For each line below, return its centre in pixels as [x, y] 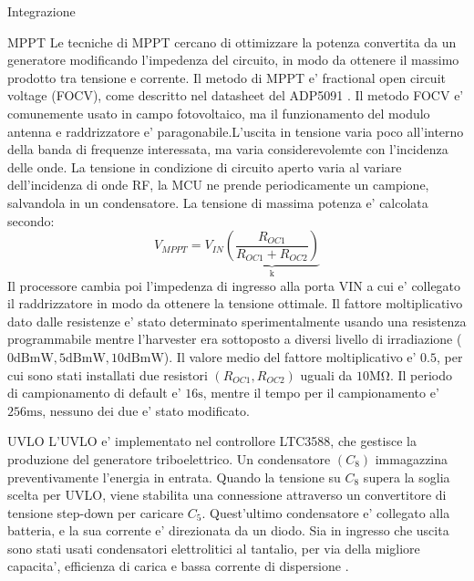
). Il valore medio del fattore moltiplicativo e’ [290, 356]
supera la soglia [407, 477]
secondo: [31, 220]
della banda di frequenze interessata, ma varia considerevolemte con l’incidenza [228, 149]
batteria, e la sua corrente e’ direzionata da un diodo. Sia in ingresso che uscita [228, 530]
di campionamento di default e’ [94, 393]
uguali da [326, 374]
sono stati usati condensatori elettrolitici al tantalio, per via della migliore [214, 548]
